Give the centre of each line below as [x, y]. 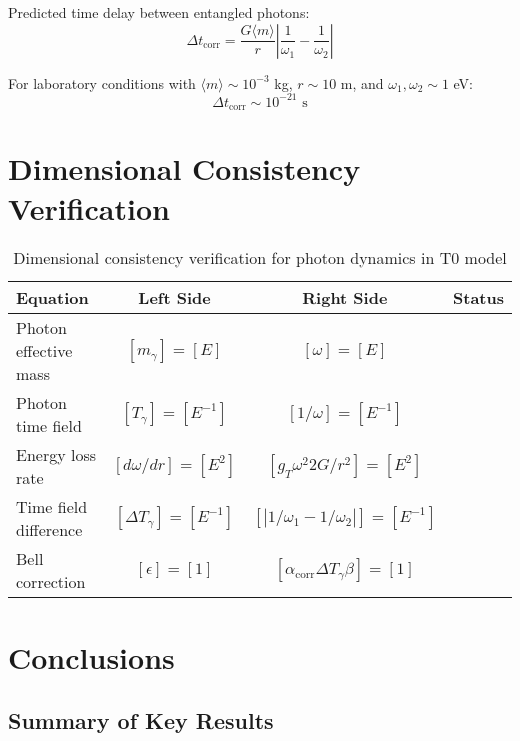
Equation [52, 298]
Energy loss [56, 455]
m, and [362, 82]
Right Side [345, 298]
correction [51, 582]
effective [44, 351]
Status [478, 298]
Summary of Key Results [141, 720]
